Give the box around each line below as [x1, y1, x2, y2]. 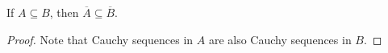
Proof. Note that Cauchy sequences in [6, 31, 194, 47]
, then [49, 4, 79, 20]
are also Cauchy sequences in [208, 31, 352, 47]
